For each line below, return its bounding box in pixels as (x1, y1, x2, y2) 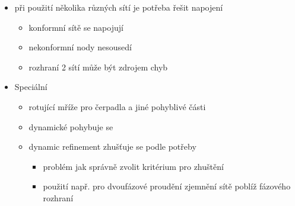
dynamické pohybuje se (28, 120, 113, 133)
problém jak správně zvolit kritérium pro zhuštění (43, 160, 224, 172)
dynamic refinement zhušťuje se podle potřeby (28, 140, 196, 153)
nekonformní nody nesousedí (28, 41, 132, 53)
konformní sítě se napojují (28, 21, 123, 33)
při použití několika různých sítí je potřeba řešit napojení (14, 1, 223, 13)
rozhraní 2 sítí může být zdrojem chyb (28, 60, 168, 73)
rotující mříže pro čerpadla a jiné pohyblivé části (28, 100, 206, 112)
